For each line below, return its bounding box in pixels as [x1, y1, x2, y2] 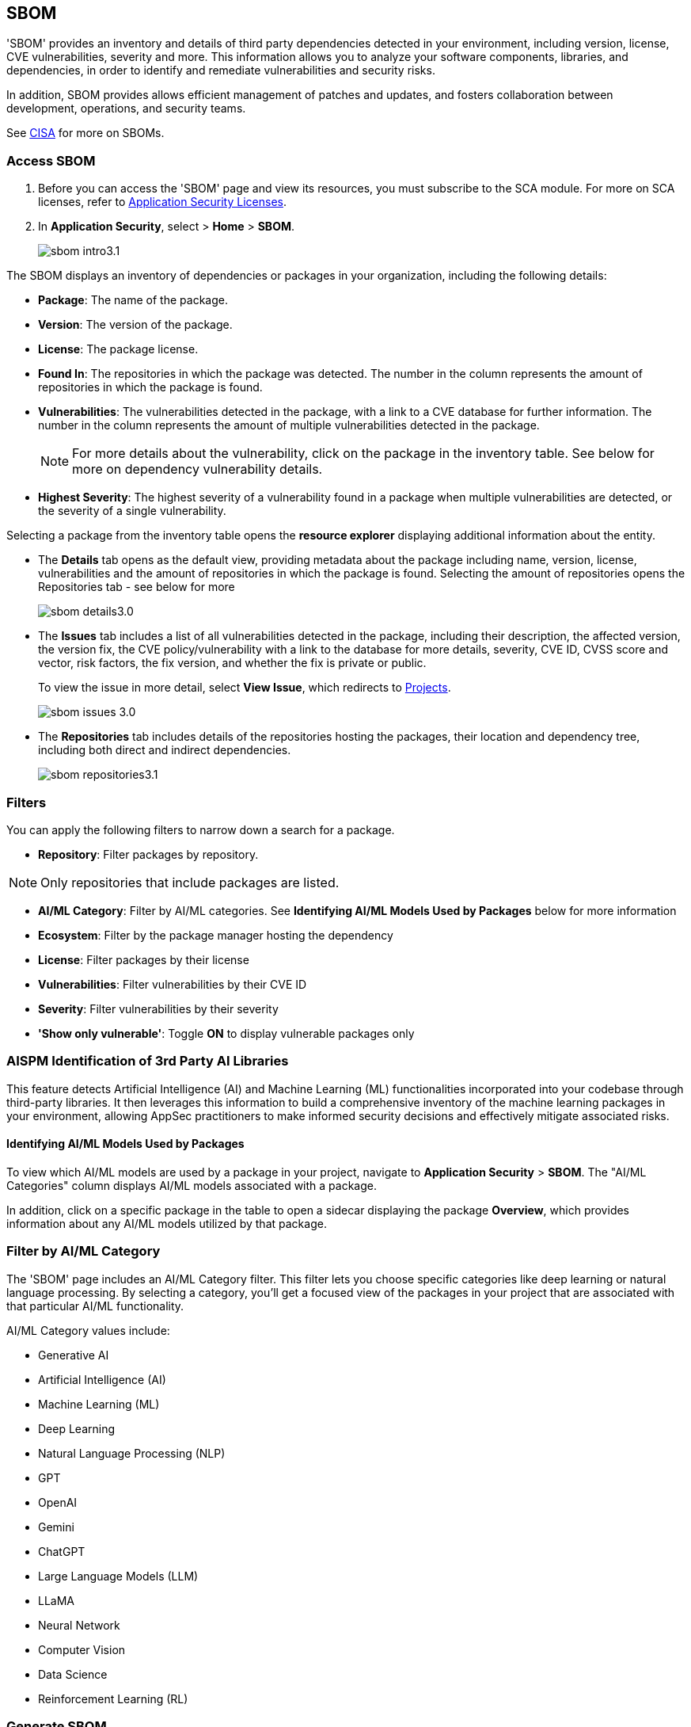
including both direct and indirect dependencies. [38, 743, 291, 757]
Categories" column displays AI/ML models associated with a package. [6, 1178, 377, 1192]
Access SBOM [6, 152, 96, 169]
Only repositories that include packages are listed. [40, 874, 340, 890]
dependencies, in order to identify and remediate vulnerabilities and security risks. [6, 63, 435, 78]
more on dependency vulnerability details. [72, 461, 323, 478]
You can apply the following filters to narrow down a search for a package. [6, 822, 395, 837]
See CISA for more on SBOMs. [6, 126, 165, 140]
